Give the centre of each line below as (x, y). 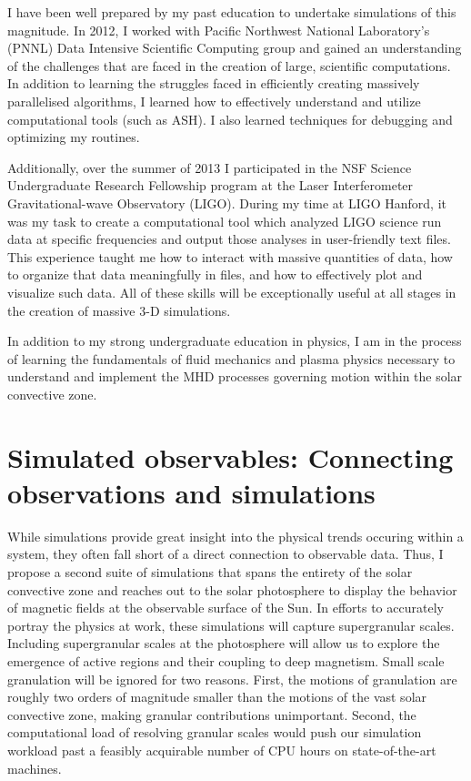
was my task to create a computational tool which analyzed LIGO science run (225, 221)
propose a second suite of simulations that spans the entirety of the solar (210, 571)
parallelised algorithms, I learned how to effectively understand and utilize (214, 101)
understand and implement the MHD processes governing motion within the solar (235, 376)
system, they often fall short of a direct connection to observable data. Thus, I (225, 554)
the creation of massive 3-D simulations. (119, 310)
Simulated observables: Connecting (230, 456)
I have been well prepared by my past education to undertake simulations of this (232, 12)
